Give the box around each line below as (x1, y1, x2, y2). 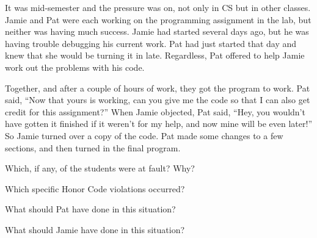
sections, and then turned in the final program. (5, 141, 181, 154)
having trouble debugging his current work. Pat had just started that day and (5, 37, 297, 49)
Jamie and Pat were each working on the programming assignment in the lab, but (5, 13, 312, 26)
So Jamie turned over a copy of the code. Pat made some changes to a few (5, 129, 283, 142)
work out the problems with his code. (5, 60, 145, 73)
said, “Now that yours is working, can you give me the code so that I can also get (5, 93, 310, 106)
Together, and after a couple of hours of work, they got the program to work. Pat (5, 81, 310, 94)
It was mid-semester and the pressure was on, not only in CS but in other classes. (5, 1, 311, 13)
